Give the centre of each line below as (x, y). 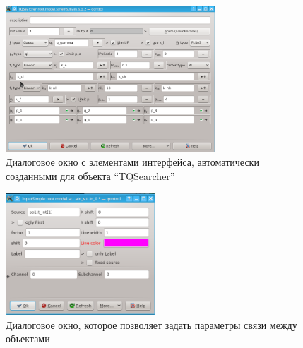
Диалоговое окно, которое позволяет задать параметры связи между (151, 324)
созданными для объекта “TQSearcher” (90, 176)
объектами (28, 338)
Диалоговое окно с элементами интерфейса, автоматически (132, 162)
